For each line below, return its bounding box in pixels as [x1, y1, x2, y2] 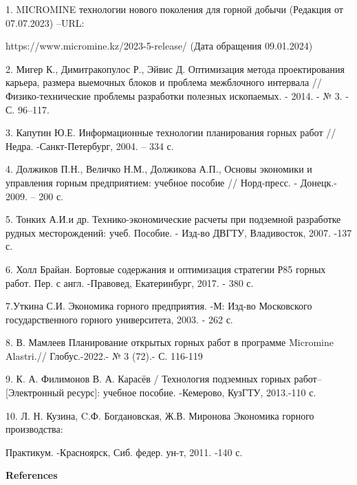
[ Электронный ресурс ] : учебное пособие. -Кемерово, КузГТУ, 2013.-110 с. [6, 385, 316, 400]
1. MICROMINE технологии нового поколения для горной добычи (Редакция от [6, 2, 343, 16]
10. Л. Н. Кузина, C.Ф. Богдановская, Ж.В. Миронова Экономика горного [6, 408, 314, 422]
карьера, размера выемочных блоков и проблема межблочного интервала [6, 75, 310, 89]
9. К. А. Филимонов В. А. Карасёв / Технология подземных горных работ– [6, 371, 322, 386]
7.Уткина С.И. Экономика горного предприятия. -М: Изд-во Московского [6, 299, 312, 313]
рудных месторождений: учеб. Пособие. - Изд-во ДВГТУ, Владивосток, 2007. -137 [6, 225, 352, 239]
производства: [6, 422, 63, 436]
